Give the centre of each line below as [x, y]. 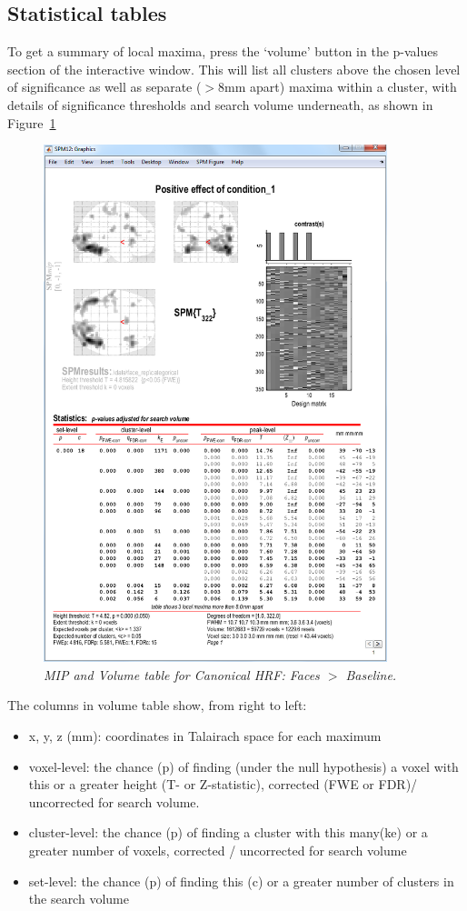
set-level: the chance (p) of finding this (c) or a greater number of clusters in [241, 881]
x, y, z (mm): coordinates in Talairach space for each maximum [205, 736]
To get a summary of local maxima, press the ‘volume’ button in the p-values [223, 51]
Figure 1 [32, 122]
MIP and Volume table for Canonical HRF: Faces [182, 674]
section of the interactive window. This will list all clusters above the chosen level [234, 69]
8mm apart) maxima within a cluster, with [338, 87]
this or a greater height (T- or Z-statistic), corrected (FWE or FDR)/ [223, 784]
